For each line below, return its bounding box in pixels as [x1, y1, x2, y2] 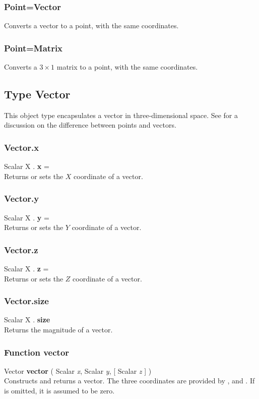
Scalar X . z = [4, 263, 49, 274]
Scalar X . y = [4, 212, 49, 222]
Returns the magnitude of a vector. [4, 324, 113, 335]
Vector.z [4, 243, 38, 256]
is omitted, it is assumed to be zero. [4, 385, 115, 396]
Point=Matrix [4, 41, 63, 54]
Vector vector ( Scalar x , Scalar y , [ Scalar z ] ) [4, 365, 152, 376]
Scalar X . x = [4, 161, 49, 172]
